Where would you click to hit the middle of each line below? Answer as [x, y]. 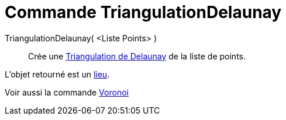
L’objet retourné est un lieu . [57, 74]
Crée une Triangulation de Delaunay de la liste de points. [137, 56]
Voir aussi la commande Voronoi [67, 92]
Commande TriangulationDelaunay [143, 12]
